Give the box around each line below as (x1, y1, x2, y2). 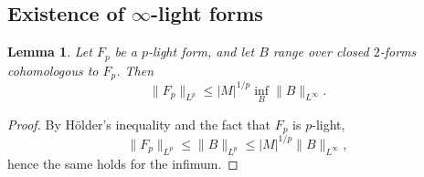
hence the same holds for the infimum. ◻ (7, 153, 238, 172)
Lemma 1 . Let (7, 42, 92, 61)
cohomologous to (7, 60, 99, 79)
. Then (116, 60, 154, 79)
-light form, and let (148, 42, 255, 61)
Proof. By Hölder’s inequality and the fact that (7, 114, 271, 133)
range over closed (272, 42, 369, 61)
